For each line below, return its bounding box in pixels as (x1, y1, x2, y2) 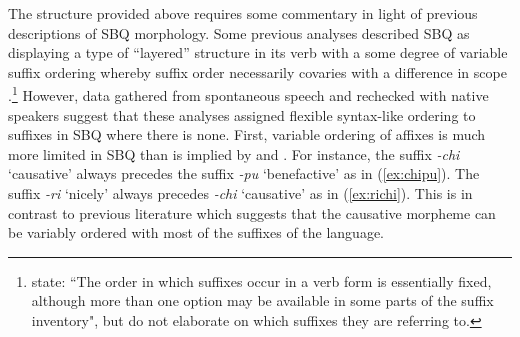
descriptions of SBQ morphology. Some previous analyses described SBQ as (8, 22, 470, 43)
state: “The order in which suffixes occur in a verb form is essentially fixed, (31, 270, 492, 291)
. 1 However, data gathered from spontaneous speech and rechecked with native (8, 82, 489, 106)
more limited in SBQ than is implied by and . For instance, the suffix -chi (8, 143, 460, 164)
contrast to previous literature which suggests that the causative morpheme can (8, 202, 496, 223)
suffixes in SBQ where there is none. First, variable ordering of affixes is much (8, 124, 486, 145)
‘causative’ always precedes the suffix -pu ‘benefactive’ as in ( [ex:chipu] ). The (8, 163, 480, 184)
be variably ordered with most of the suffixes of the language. (8, 222, 385, 243)
